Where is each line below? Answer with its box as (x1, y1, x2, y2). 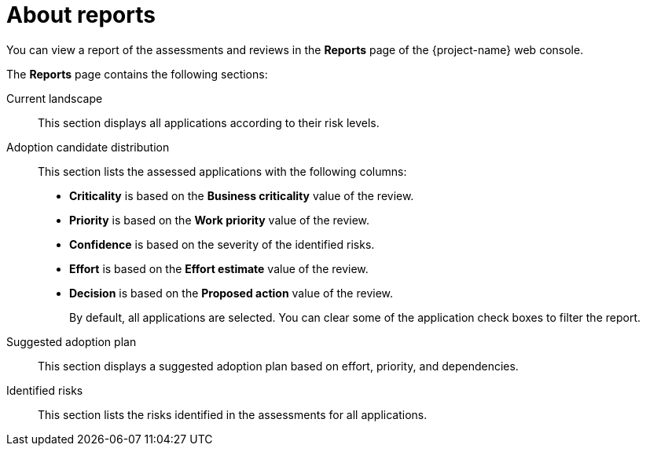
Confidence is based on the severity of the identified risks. (69, 237, 375, 251)
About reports (6, 2, 156, 28)
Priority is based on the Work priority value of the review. (69, 213, 370, 227)
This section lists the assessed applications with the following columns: (38, 164, 407, 178)
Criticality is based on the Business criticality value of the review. (69, 188, 414, 202)
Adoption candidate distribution (6, 140, 170, 154)
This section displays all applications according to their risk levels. (38, 115, 380, 129)
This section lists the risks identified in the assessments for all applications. (38, 407, 428, 421)
